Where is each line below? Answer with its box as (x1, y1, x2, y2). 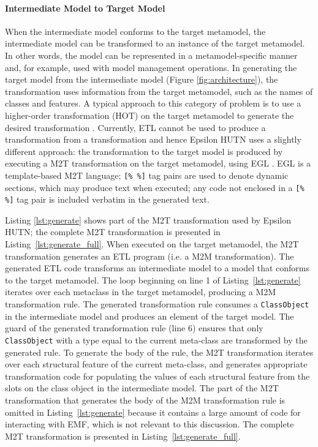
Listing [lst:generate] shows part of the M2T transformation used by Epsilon (5, 213, 292, 226)
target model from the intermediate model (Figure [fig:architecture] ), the (5, 73, 278, 86)
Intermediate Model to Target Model (5, 1, 165, 14)
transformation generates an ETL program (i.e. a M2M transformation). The (5, 249, 294, 262)
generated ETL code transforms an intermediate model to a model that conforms (5, 261, 310, 274)
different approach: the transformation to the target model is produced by (5, 145, 283, 157)
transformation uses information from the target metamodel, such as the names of (5, 85, 313, 97)
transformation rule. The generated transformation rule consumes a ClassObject (5, 298, 309, 310)
